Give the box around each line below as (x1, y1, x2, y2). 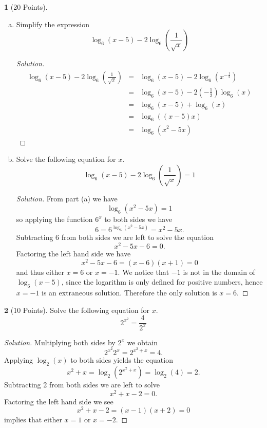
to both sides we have (104, 214, 173, 225)
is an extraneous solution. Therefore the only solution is (42, 287, 217, 298)
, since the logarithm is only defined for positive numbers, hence (61, 276, 263, 287)
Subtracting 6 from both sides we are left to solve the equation (16, 232, 214, 243)
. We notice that (118, 266, 169, 277)
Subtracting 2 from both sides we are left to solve (4, 379, 160, 390)
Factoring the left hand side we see (4, 396, 113, 406)
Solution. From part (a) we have (16, 193, 118, 203)
